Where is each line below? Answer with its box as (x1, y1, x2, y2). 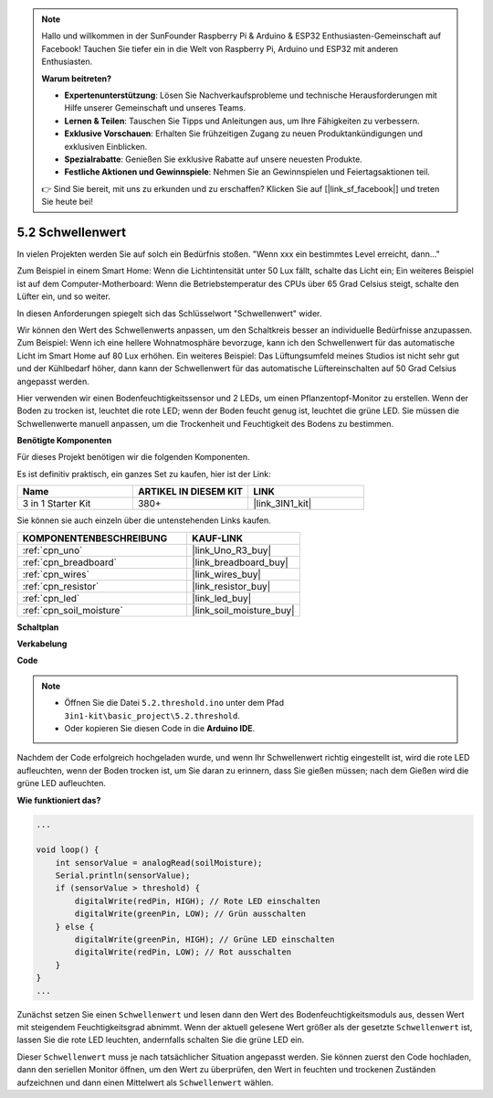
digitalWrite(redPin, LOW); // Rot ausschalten (74, 947, 292, 957)
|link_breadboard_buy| (192, 556, 289, 569)
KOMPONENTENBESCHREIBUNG (22, 531, 168, 544)
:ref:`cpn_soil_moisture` (22, 603, 123, 616)
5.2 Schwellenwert (16, 224, 127, 240)
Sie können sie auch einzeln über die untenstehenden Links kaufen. (16, 515, 271, 526)
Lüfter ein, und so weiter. (16, 291, 111, 302)
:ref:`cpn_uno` (22, 544, 83, 557)
